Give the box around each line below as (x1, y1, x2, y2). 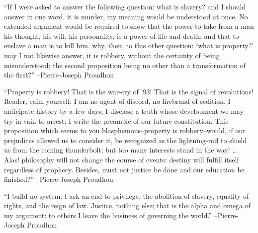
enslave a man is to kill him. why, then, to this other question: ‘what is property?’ (4, 40, 254, 51)
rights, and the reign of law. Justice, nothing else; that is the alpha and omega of (4, 200, 251, 211)
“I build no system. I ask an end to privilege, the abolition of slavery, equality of (4, 190, 249, 201)
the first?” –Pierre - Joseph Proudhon (4, 70, 114, 80)
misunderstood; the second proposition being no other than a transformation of (4, 60, 246, 70)
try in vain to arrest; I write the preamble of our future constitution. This (4, 115, 229, 126)
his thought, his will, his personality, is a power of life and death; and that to (4, 30, 239, 41)
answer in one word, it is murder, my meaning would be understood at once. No (4, 11, 248, 21)
